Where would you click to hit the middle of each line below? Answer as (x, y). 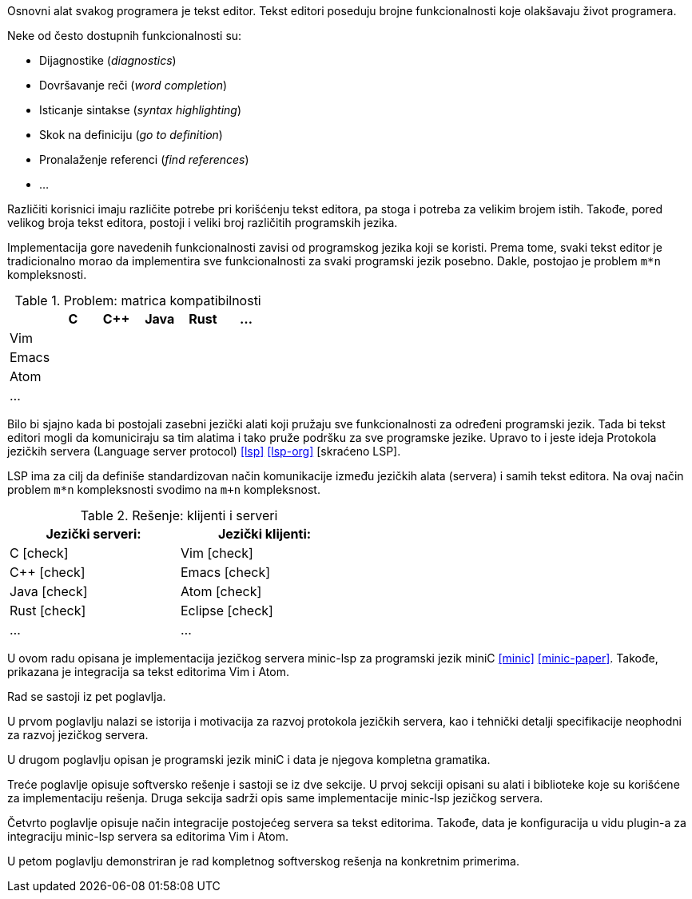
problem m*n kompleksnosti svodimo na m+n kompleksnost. (164, 489)
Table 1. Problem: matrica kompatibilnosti (138, 300)
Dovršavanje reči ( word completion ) (133, 85)
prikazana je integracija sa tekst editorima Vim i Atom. (148, 672)
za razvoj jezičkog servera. (78, 735)
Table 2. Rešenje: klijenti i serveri (179, 515)
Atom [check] (221, 591)
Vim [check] (217, 553)
